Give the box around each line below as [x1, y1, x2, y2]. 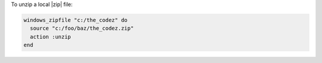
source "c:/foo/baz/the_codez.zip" [30, 25, 134, 32]
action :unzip [30, 33, 72, 40]
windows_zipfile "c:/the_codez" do [23, 17, 128, 23]
